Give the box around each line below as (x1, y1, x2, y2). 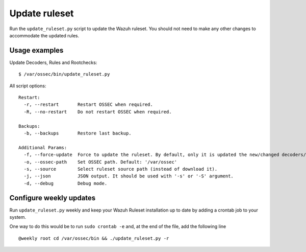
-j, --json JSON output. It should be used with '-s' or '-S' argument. (23, 173, 234, 179)
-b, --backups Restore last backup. (23, 130, 132, 136)
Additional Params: (18, 145, 67, 150)
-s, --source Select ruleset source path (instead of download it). (23, 166, 218, 172)
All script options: (9, 82, 46, 89)
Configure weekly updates (9, 193, 96, 202)
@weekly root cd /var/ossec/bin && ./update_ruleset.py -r (18, 235, 169, 241)
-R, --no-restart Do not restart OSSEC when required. (23, 109, 172, 114)
